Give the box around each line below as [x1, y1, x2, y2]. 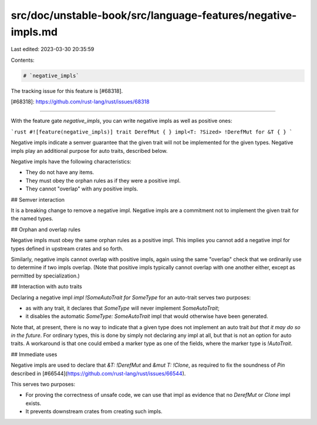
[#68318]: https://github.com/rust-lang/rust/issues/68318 [11, 98, 150, 105]
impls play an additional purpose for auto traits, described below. [11, 147, 168, 154]
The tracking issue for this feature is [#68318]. [11, 87, 123, 94]
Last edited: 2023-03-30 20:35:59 [11, 46, 95, 53]
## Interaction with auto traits [11, 283, 82, 290]
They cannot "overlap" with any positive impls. [25, 185, 139, 192]
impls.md [11, 25, 58, 38]
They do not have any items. [25, 169, 95, 176]
